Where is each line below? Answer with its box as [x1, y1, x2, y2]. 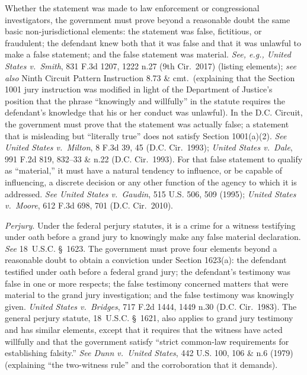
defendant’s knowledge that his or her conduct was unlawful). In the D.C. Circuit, [5, 106, 303, 118]
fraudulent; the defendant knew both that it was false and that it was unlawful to [5, 36, 302, 49]
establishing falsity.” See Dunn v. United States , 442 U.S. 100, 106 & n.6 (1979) [5, 347, 293, 359]
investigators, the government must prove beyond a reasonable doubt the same [5, 13, 290, 25]
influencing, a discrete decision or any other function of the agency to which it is [5, 175, 297, 188]
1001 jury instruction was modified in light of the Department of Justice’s [5, 83, 273, 95]
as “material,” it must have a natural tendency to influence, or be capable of [5, 164, 283, 177]
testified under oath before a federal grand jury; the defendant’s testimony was [5, 265, 290, 278]
